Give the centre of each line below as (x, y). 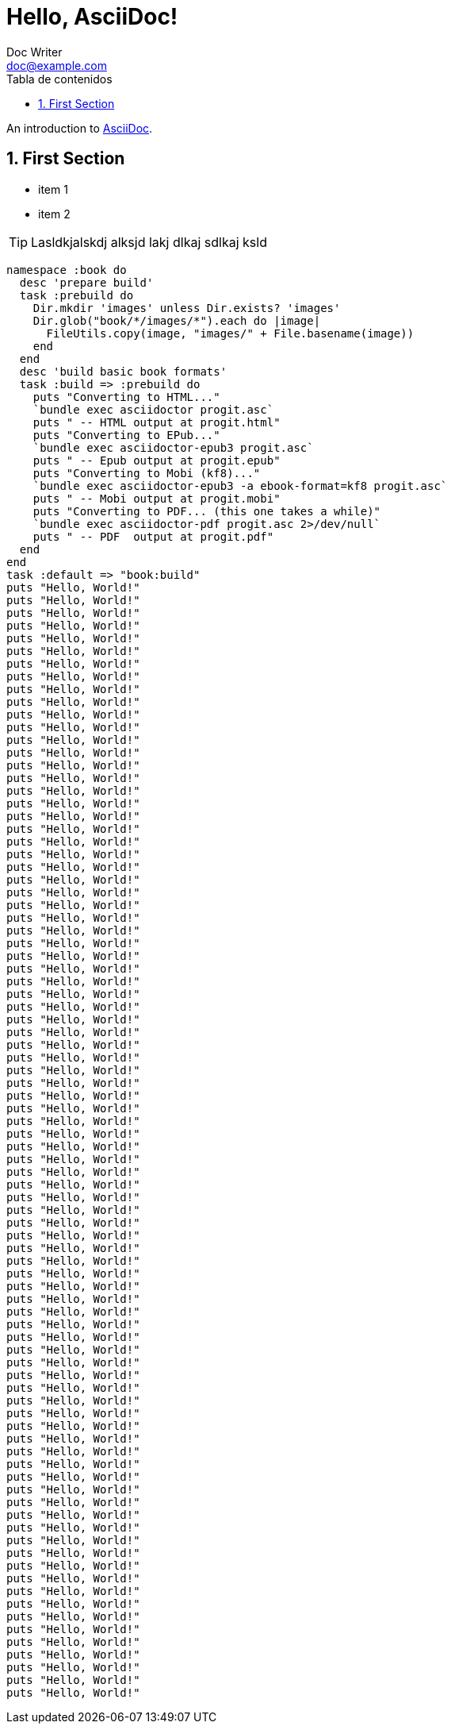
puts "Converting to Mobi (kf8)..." (147, 473)
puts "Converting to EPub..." (126, 435)
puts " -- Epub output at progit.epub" (157, 460)
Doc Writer (34, 52)
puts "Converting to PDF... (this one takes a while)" (207, 511)
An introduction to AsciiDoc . (80, 128)
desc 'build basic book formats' (123, 371)
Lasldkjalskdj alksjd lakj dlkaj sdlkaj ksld (149, 242)
